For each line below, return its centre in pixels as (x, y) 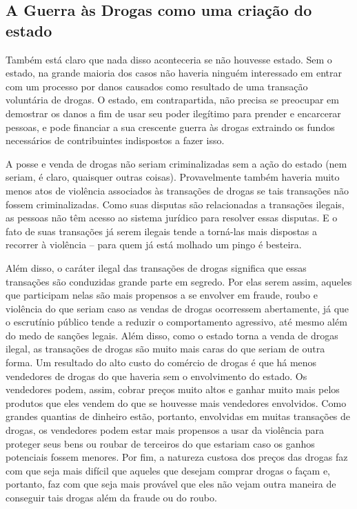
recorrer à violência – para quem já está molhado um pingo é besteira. (154, 244)
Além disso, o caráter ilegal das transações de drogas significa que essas (156, 267)
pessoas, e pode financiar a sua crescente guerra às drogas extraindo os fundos (170, 127)
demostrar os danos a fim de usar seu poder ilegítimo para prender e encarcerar (173, 113)
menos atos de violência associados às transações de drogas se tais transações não (177, 190)
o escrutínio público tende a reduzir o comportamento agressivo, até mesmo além (176, 322)
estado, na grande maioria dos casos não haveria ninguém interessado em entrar (174, 73)
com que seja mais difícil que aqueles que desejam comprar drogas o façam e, (168, 470)
